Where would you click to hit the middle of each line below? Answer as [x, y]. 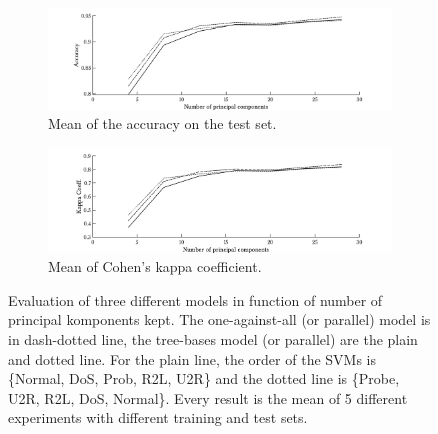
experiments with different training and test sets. [158, 417]
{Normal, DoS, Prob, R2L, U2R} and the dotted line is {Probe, [204, 378]
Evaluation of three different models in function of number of [195, 299]
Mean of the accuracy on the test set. [162, 123]
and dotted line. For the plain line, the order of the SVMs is [192, 358]
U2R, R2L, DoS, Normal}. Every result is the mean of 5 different [208, 397]
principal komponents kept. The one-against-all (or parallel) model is [219, 319]
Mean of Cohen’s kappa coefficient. [155, 266]
